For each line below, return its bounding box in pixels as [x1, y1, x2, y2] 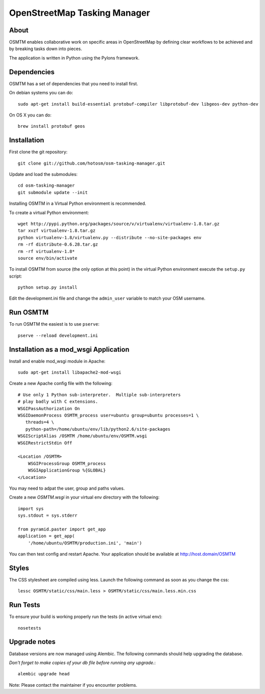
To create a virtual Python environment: [9, 209, 89, 216]
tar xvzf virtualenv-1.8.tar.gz [18, 228, 96, 233]
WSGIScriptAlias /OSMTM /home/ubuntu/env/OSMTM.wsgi [18, 433, 147, 439]
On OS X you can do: [9, 112, 52, 118]
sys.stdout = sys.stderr [18, 513, 78, 518]
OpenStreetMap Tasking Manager [9, 7, 150, 18]
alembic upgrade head [18, 671, 70, 677]
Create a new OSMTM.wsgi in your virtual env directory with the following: [9, 494, 159, 500]
